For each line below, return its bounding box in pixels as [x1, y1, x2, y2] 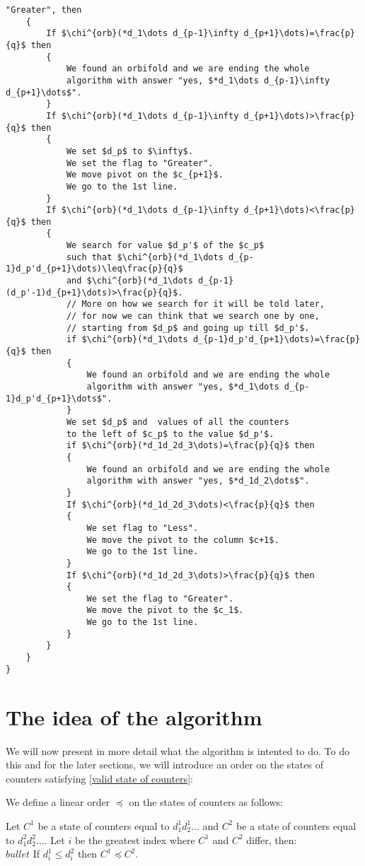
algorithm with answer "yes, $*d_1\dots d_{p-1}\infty [66, 75, 330, 86]
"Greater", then [6, 5, 82, 15]
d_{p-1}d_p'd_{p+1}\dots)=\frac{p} [192, 334, 361, 345]
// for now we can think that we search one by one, [66, 311, 320, 322]
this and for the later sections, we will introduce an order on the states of [6, 757, 323, 772]
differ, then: [246, 832, 297, 847]
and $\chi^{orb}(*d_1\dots [66, 276, 193, 286]
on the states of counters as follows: [129, 795, 283, 809]
